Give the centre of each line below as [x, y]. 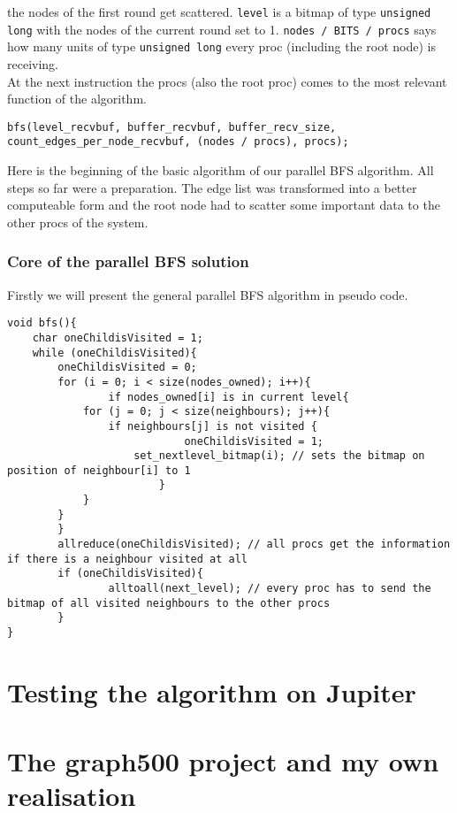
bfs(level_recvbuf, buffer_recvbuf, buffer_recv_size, [172, 127]
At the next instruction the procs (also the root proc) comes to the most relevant [227, 81]
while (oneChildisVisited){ [114, 353]
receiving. [33, 63]
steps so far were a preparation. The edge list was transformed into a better [212, 187]
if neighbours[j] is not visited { [213, 426]
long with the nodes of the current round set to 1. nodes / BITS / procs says [222, 29]
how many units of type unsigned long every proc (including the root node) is [221, 46]
